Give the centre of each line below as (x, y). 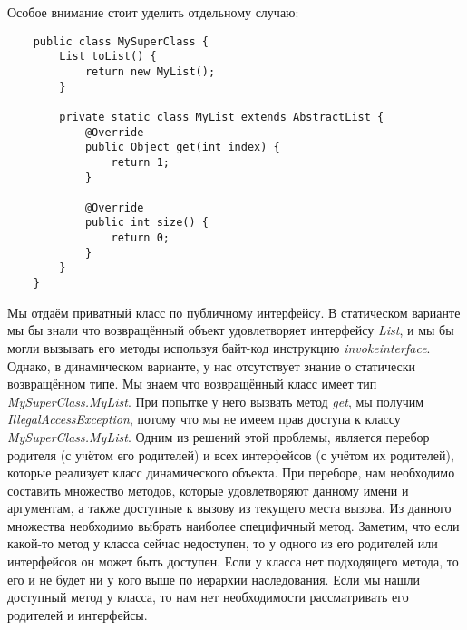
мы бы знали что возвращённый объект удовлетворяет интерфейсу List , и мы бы (231, 330)
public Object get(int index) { (182, 148)
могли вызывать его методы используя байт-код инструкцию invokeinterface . (219, 347)
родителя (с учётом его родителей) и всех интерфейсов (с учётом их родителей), (231, 454)
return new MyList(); (150, 71)
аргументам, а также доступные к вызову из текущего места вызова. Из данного (229, 508)
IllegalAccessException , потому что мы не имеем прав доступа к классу (204, 419)
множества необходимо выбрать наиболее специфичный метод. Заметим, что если (233, 525)
